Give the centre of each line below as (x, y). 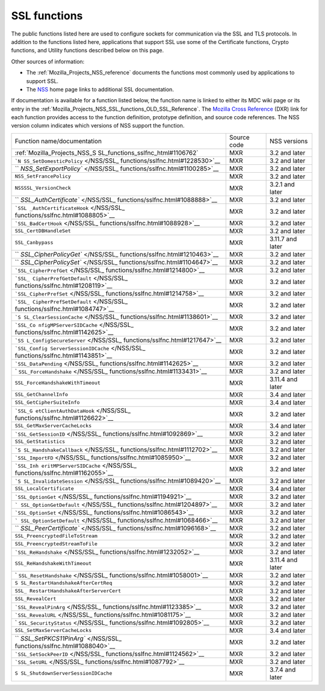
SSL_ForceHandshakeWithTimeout (57, 383)
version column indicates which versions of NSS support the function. (98, 126)
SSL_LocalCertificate (45, 488)
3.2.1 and (282, 184)
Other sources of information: (48, 61)
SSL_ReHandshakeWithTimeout (53, 564)
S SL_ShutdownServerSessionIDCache (63, 673)
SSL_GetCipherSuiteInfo (47, 402)
